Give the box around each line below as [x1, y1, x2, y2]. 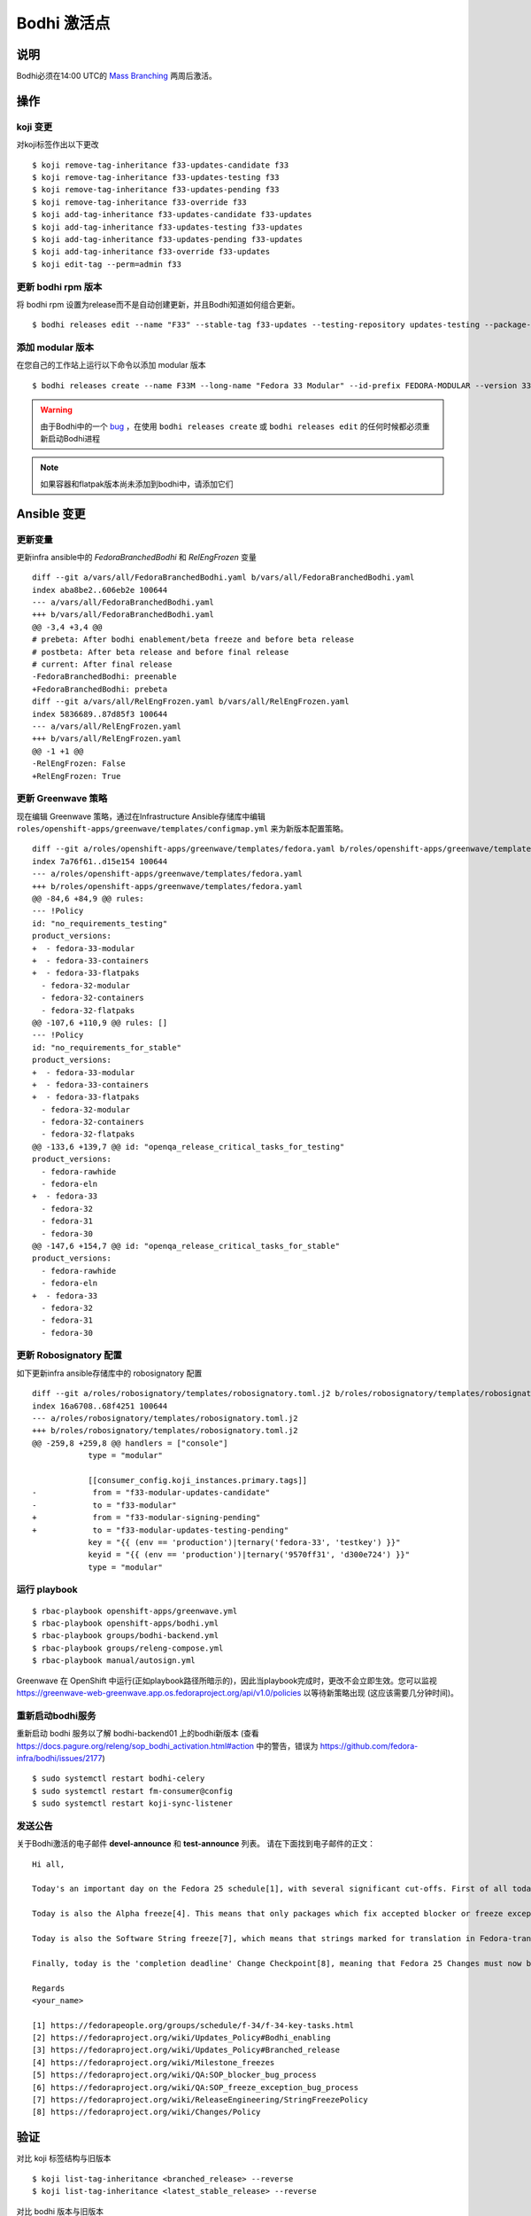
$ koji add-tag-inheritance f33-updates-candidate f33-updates [32, 209, 312, 220]
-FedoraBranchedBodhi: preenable [32, 672, 177, 682]
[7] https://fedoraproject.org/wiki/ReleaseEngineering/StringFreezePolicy [32, 2095, 368, 2105]
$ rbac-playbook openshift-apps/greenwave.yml [32, 1605, 238, 1616]
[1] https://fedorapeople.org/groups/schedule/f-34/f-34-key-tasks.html [32, 2020, 354, 2030]
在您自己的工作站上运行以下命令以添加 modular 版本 [16, 360, 206, 371]
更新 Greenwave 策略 [16, 792, 108, 805]
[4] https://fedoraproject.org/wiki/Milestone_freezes [32, 2057, 275, 2067]
